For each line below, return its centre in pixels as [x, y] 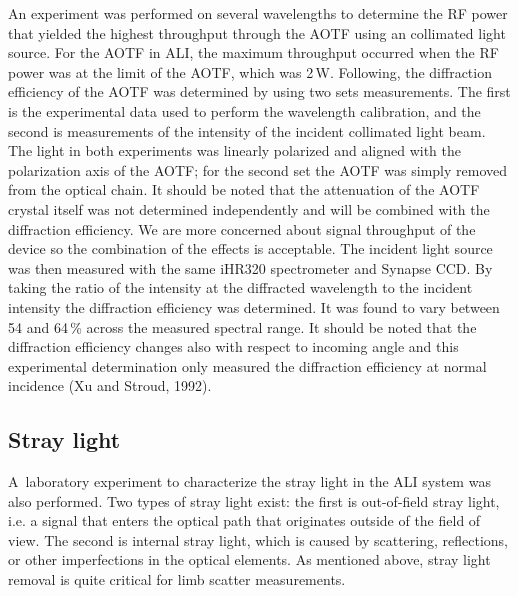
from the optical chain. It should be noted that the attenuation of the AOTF [244, 189]
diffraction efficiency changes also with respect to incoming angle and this [233, 346]
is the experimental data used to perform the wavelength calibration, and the [244, 110]
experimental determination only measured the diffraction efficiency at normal [247, 365]
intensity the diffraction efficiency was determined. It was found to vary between [254, 306]
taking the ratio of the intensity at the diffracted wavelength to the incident [240, 287]
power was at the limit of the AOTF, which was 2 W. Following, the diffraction [250, 71]
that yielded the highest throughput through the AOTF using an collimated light [257, 32]
